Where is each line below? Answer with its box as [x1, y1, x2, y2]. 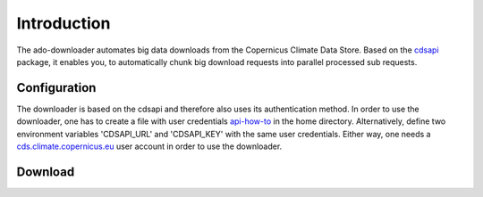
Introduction [16, 13, 111, 33]
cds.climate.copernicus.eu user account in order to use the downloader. [16, 141, 283, 152]
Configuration [16, 80, 97, 95]
